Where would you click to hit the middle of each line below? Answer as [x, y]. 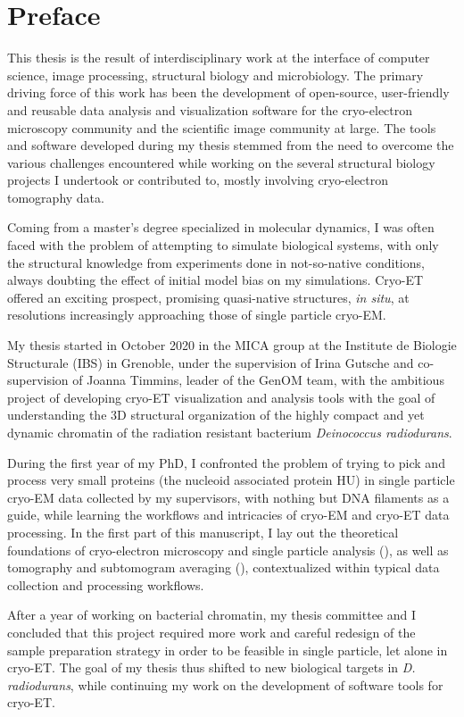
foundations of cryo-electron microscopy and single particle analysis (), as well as [228, 550]
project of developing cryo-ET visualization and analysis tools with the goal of [221, 397]
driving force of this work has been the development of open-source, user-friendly [228, 92]
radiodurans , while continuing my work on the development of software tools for [225, 684]
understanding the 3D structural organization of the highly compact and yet [216, 415]
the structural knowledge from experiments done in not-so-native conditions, [216, 262]
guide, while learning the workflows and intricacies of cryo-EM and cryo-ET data [228, 515]
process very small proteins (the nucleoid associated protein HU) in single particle [231, 480]
